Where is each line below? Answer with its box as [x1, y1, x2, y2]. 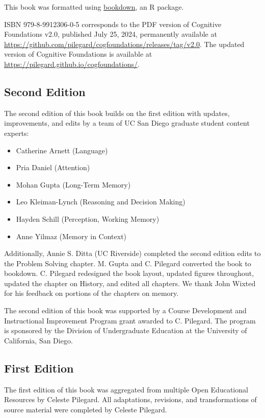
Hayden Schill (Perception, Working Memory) [16, 213, 160, 224]
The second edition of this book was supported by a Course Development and [4, 305, 247, 316]
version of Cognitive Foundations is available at [4, 49, 152, 59]
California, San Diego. [4, 335, 73, 345]
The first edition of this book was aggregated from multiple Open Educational [4, 384, 248, 394]
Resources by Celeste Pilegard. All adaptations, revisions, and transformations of [4, 394, 257, 405]
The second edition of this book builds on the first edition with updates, [4, 107, 230, 118]
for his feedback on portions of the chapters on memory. [4, 288, 179, 298]
